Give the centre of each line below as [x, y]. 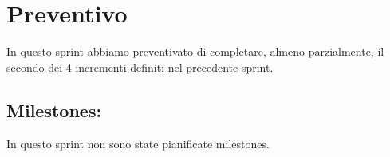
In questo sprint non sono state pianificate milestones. [138, 143]
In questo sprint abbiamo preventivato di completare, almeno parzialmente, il [195, 51]
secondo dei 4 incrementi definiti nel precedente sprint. [140, 67]
